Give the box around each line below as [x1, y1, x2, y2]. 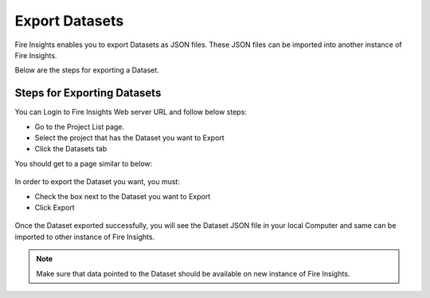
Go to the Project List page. [34, 122, 125, 131]
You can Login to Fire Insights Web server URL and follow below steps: [14, 108, 247, 117]
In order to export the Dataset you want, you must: [14, 177, 181, 186]
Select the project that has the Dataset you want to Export [34, 133, 225, 143]
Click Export [34, 202, 75, 212]
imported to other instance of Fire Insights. [14, 232, 155, 241]
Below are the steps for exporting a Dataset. [14, 65, 159, 75]
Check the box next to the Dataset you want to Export [34, 191, 211, 201]
